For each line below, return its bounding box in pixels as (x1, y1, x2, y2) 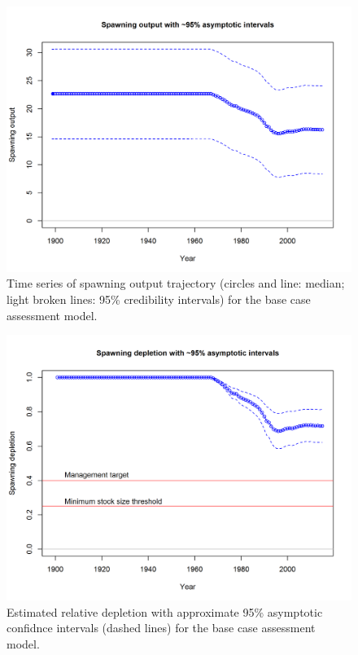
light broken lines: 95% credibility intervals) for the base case (7, 291, 311, 308)
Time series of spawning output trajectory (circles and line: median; (7, 275, 345, 292)
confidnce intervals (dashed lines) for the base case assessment (7, 619, 316, 636)
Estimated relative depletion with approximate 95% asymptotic (7, 603, 323, 620)
